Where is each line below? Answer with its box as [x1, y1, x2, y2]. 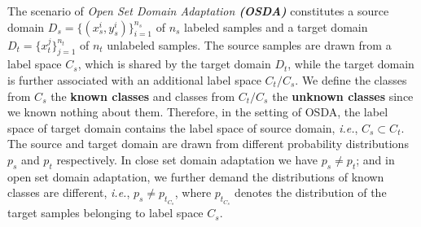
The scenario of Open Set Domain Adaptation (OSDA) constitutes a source [7, 2, 389, 19]
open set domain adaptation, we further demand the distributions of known [7, 168, 384, 185]
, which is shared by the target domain [77, 55, 271, 72]
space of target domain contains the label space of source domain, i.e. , [7, 119, 358, 136]
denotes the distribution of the [235, 184, 387, 201]
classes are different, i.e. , [7, 184, 130, 201]
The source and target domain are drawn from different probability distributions [7, 135, 409, 152]
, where [174, 184, 212, 201]
